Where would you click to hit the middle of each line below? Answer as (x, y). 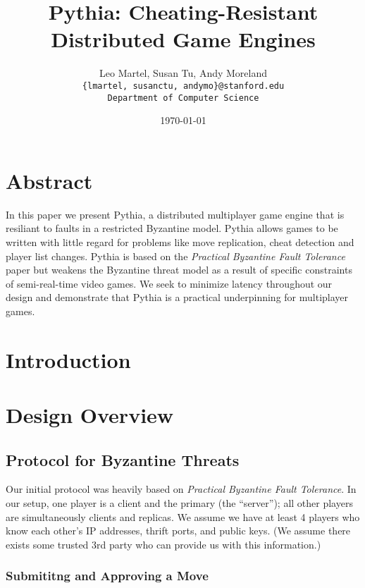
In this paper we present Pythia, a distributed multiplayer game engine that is (175, 214)
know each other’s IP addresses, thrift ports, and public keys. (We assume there (178, 531)
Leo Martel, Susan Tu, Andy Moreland (183, 73)
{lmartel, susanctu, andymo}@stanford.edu (183, 86)
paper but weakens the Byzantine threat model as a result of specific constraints (179, 270)
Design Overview (90, 415)
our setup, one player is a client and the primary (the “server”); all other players (179, 503)
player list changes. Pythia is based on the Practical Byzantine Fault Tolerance (175, 256)
